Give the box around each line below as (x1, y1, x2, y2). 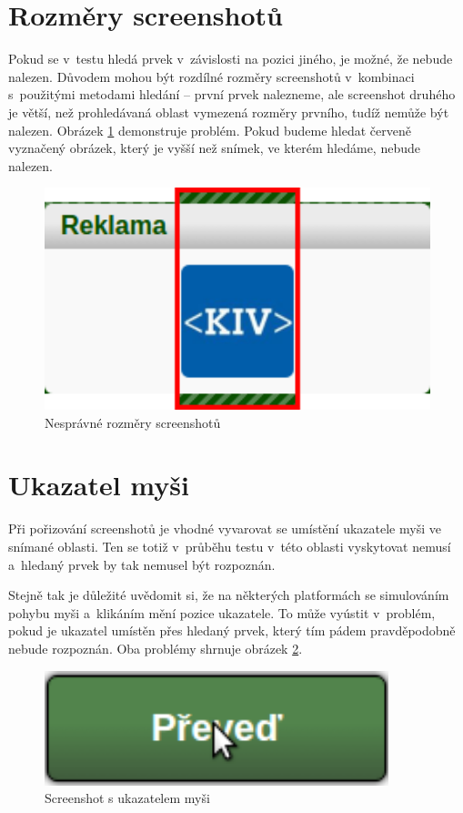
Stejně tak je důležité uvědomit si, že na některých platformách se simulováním (8, 585, 449, 605)
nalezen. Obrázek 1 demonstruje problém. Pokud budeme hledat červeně (8, 120, 411, 139)
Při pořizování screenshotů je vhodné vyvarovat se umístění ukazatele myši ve (8, 519, 441, 538)
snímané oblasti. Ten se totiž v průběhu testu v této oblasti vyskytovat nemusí (8, 536, 451, 555)
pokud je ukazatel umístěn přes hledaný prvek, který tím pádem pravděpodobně (8, 621, 456, 640)
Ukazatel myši (8, 466, 189, 503)
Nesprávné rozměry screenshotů (45, 412, 221, 432)
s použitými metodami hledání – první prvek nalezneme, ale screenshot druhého (8, 85, 456, 104)
